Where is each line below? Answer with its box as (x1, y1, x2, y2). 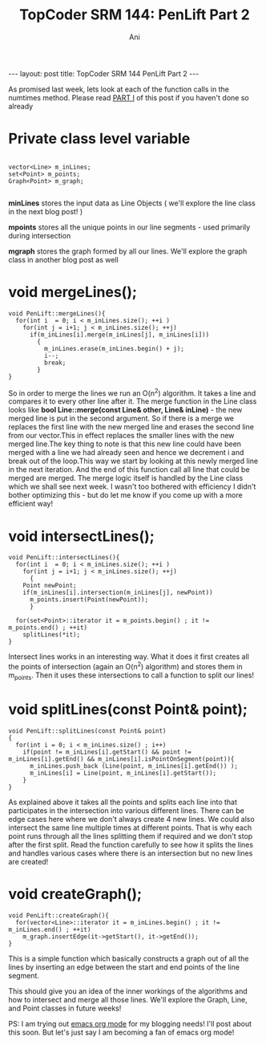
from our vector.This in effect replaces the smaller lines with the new (8, 431, 235, 441)
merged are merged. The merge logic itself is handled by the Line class (8, 474, 244, 483)
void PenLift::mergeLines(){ (8, 309, 106, 318)
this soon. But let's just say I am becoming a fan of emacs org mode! (8, 1027, 235, 1037)
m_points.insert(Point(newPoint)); (29, 596, 149, 604)
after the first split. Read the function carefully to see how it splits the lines (8, 840, 254, 849)
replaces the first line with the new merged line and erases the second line (8, 422, 255, 432)
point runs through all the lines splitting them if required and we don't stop (8, 831, 253, 840)
